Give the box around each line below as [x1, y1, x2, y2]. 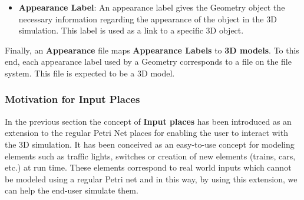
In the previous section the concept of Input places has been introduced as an [5, 115, 292, 127]
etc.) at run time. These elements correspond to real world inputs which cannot [5, 161, 292, 174]
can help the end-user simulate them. [5, 184, 138, 196]
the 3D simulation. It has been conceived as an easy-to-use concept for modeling [5, 138, 295, 150]
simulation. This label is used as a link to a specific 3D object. [18, 24, 244, 36]
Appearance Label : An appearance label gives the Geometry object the [18, 1, 285, 13]
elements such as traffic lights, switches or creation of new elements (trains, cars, [5, 149, 296, 162]
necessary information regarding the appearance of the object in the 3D [18, 12, 277, 25]
